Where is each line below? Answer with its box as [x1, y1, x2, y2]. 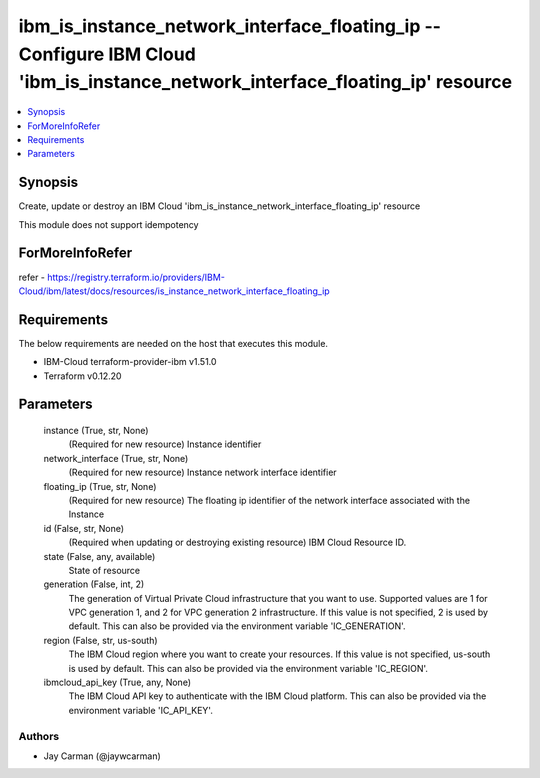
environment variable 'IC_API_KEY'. [68, 704, 214, 716]
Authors [18, 729, 60, 743]
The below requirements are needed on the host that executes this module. [18, 337, 329, 349]
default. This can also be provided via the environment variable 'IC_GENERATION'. [68, 620, 406, 632]
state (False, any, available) [43, 550, 156, 562]
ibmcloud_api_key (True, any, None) [43, 676, 192, 689]
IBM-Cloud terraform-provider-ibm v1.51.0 [43, 356, 217, 368]
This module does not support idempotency [18, 218, 199, 230]
